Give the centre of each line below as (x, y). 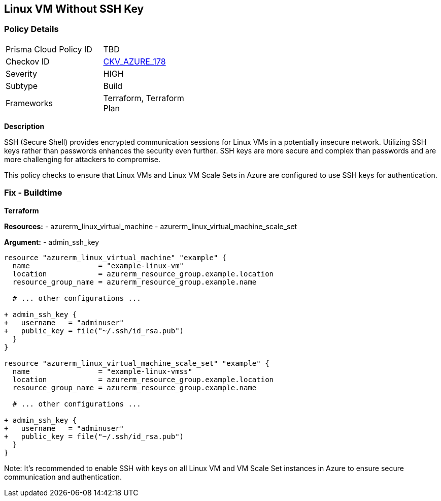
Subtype (22, 86)
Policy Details (31, 29)
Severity (21, 73)
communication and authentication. (63, 477)
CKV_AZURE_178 (134, 61)
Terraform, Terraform (144, 98)
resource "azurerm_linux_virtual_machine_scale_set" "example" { (137, 363)
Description (24, 126)
